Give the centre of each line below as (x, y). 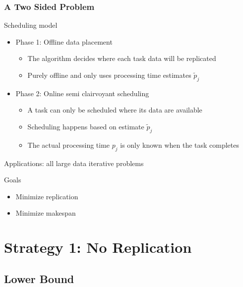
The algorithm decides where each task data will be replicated (122, 58)
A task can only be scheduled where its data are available (115, 110)
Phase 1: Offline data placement (64, 41)
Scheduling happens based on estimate (86, 126)
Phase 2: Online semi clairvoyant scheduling (82, 93)
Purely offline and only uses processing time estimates (109, 75)
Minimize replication (47, 196)
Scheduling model (31, 25)
